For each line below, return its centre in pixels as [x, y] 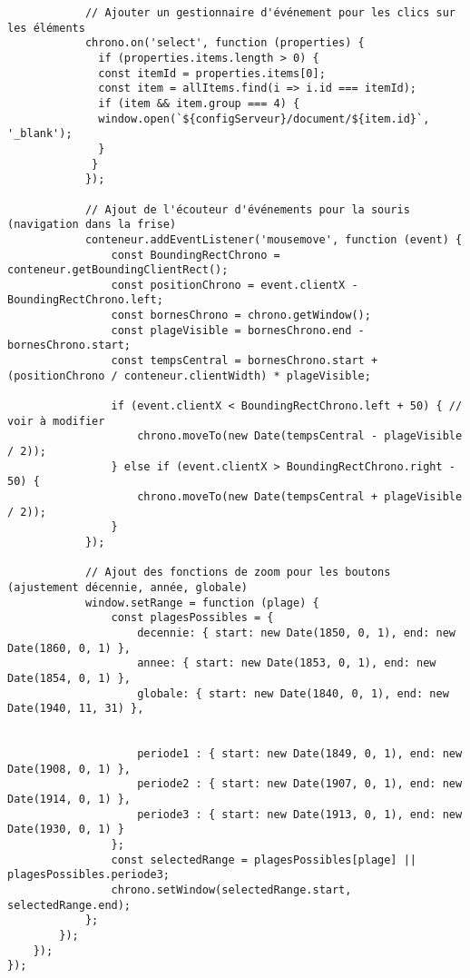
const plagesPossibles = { [192, 618]
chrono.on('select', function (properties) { [225, 43]
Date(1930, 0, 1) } [66, 830]
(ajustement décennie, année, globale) [127, 587]
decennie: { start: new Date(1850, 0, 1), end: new [296, 632]
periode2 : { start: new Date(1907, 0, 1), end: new [300, 784]
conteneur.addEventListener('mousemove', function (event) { [274, 239]
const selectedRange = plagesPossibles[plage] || [264, 859]
